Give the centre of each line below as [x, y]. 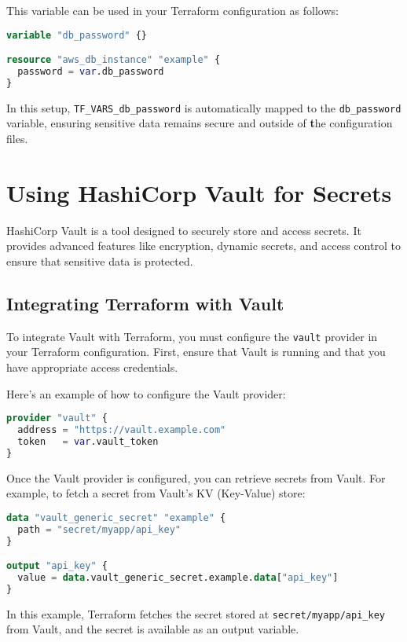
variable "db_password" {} [77, 35]
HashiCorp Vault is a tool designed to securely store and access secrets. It [184, 230]
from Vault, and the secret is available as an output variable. [153, 629]
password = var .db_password [91, 72]
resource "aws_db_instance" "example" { [114, 60]
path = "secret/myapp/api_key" [99, 529]
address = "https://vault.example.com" [122, 430]
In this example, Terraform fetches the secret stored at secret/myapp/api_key [196, 613]
